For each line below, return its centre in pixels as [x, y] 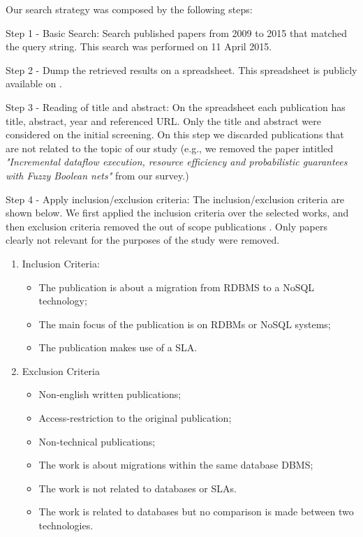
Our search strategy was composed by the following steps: [129, 9]
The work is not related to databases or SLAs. [138, 488]
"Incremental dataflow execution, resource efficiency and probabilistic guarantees [177, 162]
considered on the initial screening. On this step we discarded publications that [175, 134]
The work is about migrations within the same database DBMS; [176, 465]
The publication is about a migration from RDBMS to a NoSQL [177, 287]
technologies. [66, 525]
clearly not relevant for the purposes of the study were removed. [143, 240]
